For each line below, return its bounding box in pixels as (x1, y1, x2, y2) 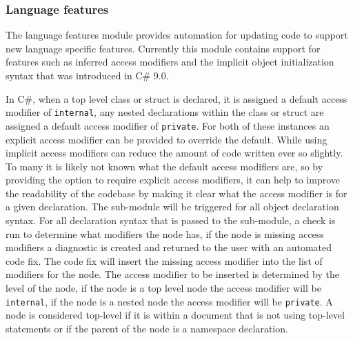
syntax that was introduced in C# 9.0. (6, 68, 169, 82)
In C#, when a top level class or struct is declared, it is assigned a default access (6, 91, 347, 106)
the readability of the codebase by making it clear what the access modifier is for (6, 186, 347, 200)
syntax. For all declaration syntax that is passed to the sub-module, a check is (6, 213, 336, 228)
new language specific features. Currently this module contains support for (6, 41, 321, 55)
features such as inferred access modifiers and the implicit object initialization (6, 54, 334, 69)
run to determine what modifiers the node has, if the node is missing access (6, 226, 324, 241)
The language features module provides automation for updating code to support (6, 28, 348, 42)
